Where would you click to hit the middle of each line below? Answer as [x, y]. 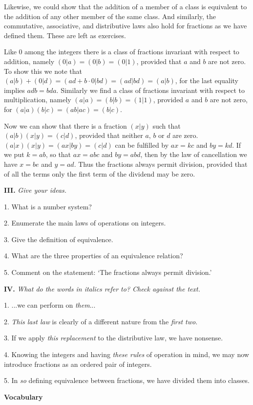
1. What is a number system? [48, 206]
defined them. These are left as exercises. [65, 35]
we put [14, 154]
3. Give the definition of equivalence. [59, 239]
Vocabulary [23, 396]
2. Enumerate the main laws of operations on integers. [85, 223]
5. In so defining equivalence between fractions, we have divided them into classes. [127, 380]
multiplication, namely [38, 100]
